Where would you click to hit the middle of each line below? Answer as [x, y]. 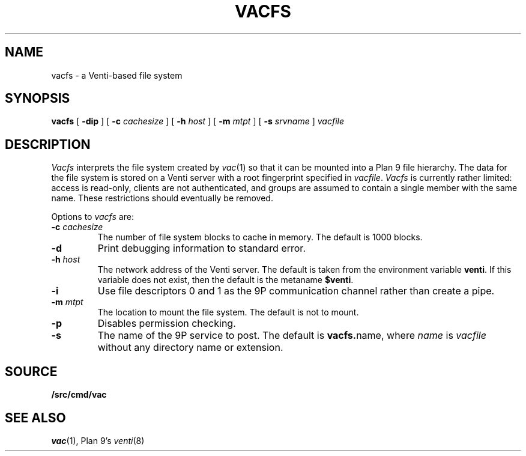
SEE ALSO [35, 418]
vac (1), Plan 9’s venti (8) [98, 440]
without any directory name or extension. [190, 348]
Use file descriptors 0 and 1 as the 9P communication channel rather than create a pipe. [296, 291]
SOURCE [31, 371]
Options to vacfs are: [92, 217]
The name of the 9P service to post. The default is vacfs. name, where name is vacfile [292, 336]
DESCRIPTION [48, 144]
